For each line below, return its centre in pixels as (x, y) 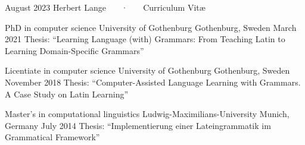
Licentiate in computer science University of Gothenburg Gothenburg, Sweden (147, 70)
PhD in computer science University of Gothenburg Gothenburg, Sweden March (151, 27)
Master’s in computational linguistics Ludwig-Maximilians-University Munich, (147, 114)
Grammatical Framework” (52, 137)
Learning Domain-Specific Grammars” (74, 50)
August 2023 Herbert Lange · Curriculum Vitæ (105, 7)
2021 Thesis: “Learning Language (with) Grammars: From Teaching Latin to (145, 39)
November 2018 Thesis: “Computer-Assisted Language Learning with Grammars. (153, 82)
